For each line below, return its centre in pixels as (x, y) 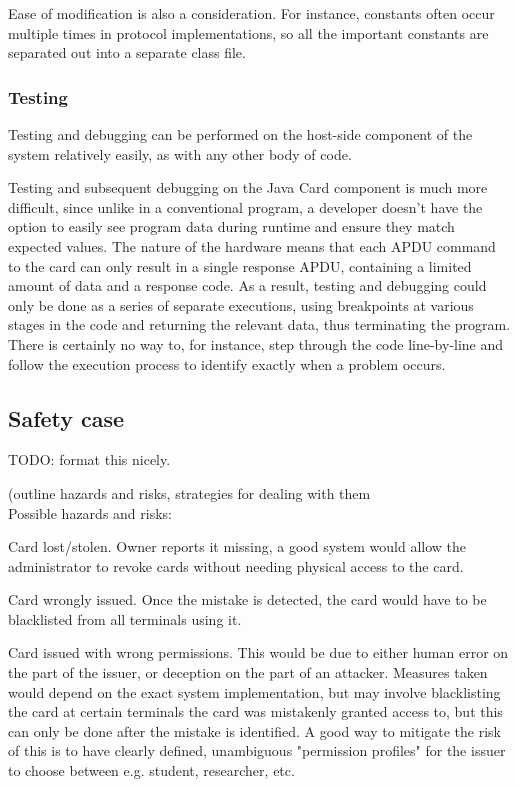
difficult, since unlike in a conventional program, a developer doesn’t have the (245, 206)
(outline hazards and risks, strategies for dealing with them (189, 492)
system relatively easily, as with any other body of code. (180, 153)
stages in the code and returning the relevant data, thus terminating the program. (259, 324)
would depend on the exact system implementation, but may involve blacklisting (254, 691)
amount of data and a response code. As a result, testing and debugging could (247, 285)
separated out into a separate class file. (127, 52)
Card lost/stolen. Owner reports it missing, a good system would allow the (237, 546)
